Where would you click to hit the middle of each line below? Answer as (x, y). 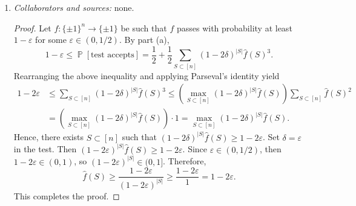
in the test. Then (45, 149)
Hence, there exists (49, 137)
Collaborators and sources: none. (74, 7)
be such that (144, 27)
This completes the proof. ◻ (67, 195)
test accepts (113, 55)
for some (51, 40)
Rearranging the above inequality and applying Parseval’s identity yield (147, 75)
